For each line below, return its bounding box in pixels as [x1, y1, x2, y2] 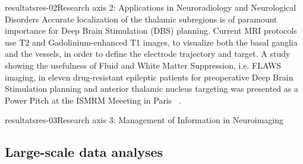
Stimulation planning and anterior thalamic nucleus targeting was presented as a [5, 82, 298, 95]
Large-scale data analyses [5, 143, 163, 161]
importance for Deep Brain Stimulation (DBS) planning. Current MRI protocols [5, 24, 297, 37]
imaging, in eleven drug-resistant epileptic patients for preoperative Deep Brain [5, 70, 293, 83]
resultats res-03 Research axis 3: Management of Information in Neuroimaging [5, 114, 284, 126]
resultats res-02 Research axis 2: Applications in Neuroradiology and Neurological [5, 1, 296, 13]
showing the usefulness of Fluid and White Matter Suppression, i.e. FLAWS [5, 59, 282, 71]
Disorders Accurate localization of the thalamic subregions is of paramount [5, 12, 277, 25]
